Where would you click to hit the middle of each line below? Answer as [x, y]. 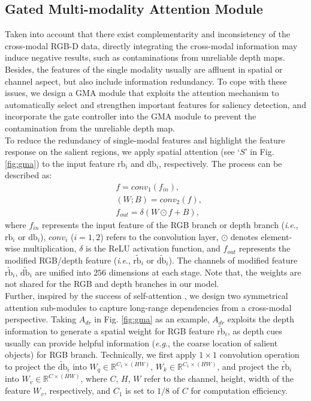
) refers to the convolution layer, [159, 236]
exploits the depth [261, 319]
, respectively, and [77, 390]
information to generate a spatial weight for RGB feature [110, 331]
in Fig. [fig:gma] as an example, [152, 319]
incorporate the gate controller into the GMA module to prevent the [131, 116]
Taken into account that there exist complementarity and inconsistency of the [147, 34]
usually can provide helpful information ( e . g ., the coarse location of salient [141, 342]
